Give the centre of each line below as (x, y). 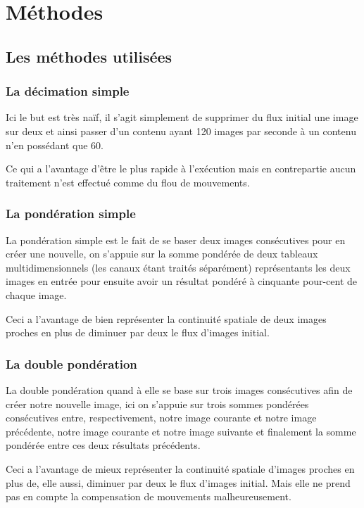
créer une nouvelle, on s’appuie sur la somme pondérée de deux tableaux (162, 254)
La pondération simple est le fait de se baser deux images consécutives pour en (176, 240)
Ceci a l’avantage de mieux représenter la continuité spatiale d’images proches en (180, 468)
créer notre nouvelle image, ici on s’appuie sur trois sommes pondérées (157, 404)
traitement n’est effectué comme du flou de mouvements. (128, 182)
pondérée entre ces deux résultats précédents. (103, 445)
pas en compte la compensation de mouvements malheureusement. (149, 496)
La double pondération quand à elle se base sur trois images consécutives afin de (179, 389)
